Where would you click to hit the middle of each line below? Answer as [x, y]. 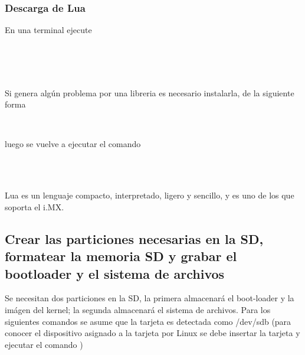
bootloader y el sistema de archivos [115, 273]
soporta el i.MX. [35, 206]
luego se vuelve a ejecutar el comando [73, 144]
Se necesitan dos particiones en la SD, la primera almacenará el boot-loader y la [150, 298]
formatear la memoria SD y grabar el [121, 256]
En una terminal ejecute [48, 30]
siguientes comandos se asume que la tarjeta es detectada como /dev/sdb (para [148, 321]
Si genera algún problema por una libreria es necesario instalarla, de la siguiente [150, 92]
